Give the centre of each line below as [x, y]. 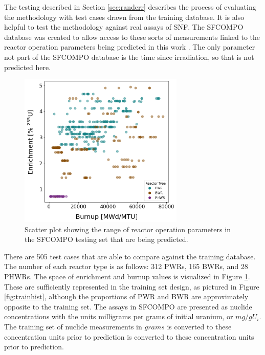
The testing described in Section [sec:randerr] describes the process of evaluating [130, 7]
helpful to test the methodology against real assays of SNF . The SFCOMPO [124, 27]
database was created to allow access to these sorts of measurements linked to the [132, 37]
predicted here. [28, 67]
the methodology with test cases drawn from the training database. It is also [124, 17]
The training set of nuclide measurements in [73, 326]
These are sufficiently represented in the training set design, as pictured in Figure [132, 286]
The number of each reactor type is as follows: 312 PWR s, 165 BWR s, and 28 [126, 266]
